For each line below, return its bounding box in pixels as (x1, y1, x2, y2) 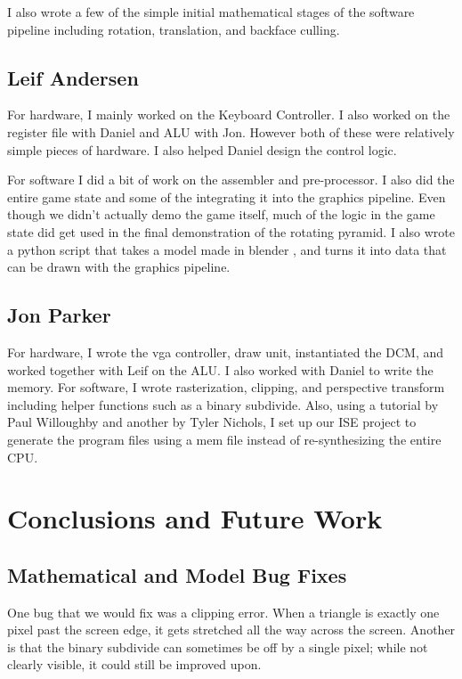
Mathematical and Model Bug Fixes (7, 560, 347, 588)
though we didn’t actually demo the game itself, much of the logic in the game (7, 205, 435, 224)
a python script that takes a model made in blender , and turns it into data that (7, 240, 447, 258)
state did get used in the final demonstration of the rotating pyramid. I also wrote (7, 222, 455, 241)
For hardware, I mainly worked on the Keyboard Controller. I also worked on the (7, 105, 450, 124)
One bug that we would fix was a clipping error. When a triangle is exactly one (7, 602, 440, 621)
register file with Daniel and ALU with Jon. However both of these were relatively (7, 122, 455, 141)
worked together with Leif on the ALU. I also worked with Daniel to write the (7, 360, 434, 379)
